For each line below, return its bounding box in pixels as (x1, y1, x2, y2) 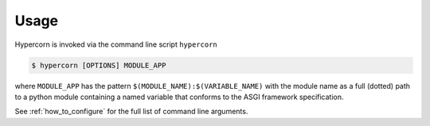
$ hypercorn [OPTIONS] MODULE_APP (31, 60, 166, 70)
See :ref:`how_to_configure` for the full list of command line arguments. (14, 107, 248, 116)
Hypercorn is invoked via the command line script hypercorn (14, 40, 218, 49)
